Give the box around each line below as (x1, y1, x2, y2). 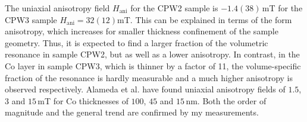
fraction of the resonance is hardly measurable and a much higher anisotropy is (5, 71, 293, 84)
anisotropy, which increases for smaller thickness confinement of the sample (5, 25, 278, 37)
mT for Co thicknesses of (37, 94, 129, 107)
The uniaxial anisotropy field (5, 2, 110, 14)
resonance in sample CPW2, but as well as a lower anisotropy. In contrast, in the (5, 48, 300, 60)
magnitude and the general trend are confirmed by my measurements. (5, 106, 259, 118)
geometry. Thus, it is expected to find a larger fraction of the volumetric (5, 36, 268, 49)
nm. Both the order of (186, 94, 267, 107)
